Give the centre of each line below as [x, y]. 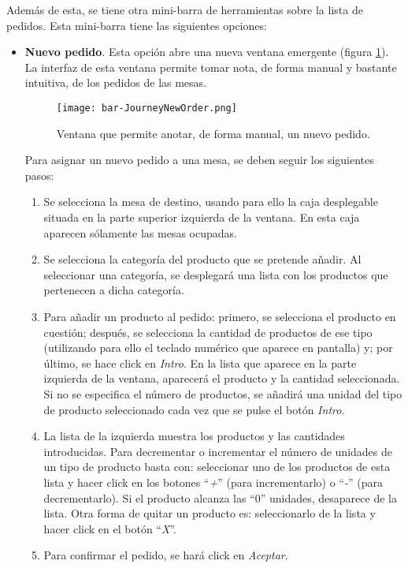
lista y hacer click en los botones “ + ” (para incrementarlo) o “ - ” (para [213, 482]
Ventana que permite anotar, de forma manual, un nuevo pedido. [213, 133]
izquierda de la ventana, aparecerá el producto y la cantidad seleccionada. [222, 378]
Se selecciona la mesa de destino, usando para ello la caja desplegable [211, 202]
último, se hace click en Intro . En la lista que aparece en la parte [200, 362]
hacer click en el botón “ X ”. [110, 528]
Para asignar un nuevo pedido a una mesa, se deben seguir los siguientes [199, 160]
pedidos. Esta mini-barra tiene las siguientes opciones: [137, 25]
